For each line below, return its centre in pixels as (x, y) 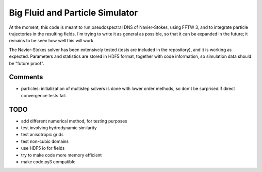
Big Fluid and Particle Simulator (74, 13)
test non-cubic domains (45, 141)
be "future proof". (27, 63)
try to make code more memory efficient (61, 155)
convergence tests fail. (44, 95)
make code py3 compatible (48, 162)
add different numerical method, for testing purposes (74, 121)
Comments (26, 77)
